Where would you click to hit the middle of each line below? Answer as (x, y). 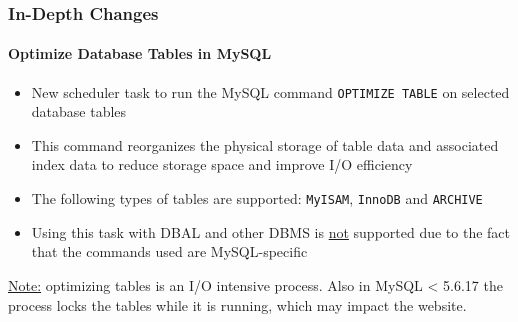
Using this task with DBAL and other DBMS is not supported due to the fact (271, 231)
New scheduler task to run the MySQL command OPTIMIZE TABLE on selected (270, 91)
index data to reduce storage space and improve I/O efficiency (222, 164)
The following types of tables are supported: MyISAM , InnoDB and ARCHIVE (257, 198)
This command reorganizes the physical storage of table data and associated (265, 144)
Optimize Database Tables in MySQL (140, 53)
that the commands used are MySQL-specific (169, 251)
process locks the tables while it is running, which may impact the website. (237, 304)
